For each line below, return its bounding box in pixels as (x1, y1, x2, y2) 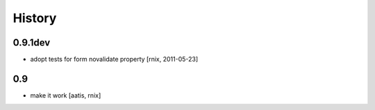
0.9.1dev (12, 37, 51, 48)
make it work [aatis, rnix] (30, 91, 101, 100)
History (12, 10, 57, 26)
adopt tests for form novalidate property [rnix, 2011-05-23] (30, 55, 199, 64)
